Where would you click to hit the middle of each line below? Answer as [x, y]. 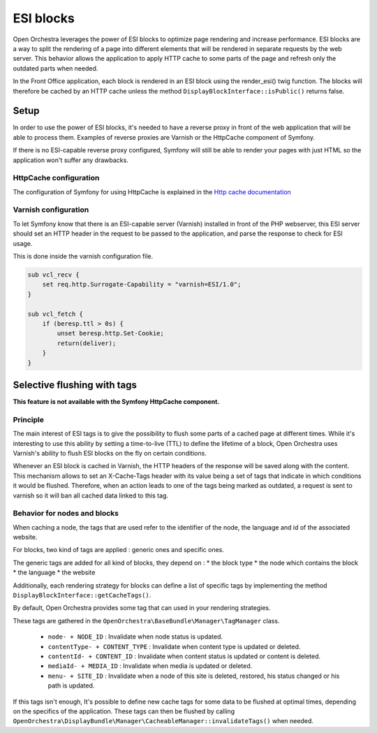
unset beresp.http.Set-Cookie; [110, 333]
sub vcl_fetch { [56, 314]
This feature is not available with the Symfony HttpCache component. [116, 402]
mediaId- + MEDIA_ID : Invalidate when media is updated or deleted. [150, 666]
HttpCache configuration [56, 178]
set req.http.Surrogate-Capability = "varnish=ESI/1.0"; [142, 284]
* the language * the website [54, 572]
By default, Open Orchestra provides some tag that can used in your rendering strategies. [142, 608]
